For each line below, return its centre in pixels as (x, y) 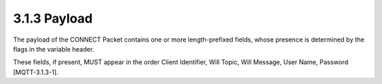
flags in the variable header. (54, 49)
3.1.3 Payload (53, 18)
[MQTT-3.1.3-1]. (36, 72)
